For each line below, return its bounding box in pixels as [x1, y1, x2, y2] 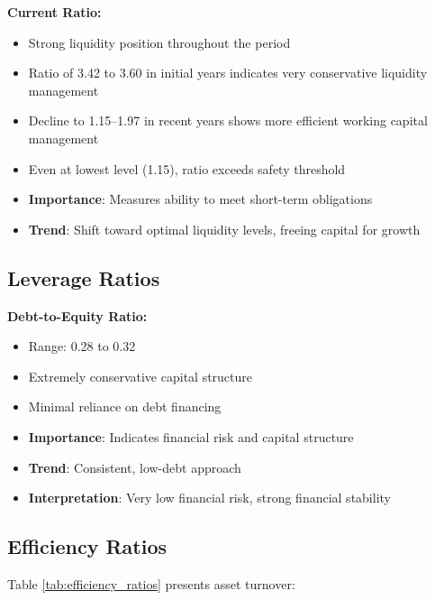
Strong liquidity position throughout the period [28, 32, 291, 51]
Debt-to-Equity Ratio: [7, 306, 148, 325]
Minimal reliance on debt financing [28, 397, 222, 416]
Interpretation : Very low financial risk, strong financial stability [28, 488, 391, 507]
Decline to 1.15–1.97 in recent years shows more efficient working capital [28, 111, 428, 130]
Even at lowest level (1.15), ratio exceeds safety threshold [28, 159, 346, 178]
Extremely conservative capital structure [28, 366, 253, 385]
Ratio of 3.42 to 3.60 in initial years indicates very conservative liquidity [28, 63, 428, 82]
